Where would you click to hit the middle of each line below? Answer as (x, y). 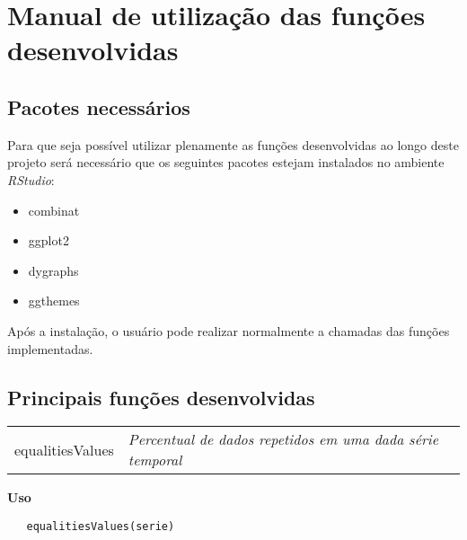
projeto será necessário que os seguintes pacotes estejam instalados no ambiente (226, 162)
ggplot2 (48, 240)
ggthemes (54, 301)
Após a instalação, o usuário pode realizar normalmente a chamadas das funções (229, 330)
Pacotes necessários (99, 106)
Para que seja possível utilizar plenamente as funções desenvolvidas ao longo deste (233, 144)
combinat (54, 210)
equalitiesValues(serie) (101, 526)
